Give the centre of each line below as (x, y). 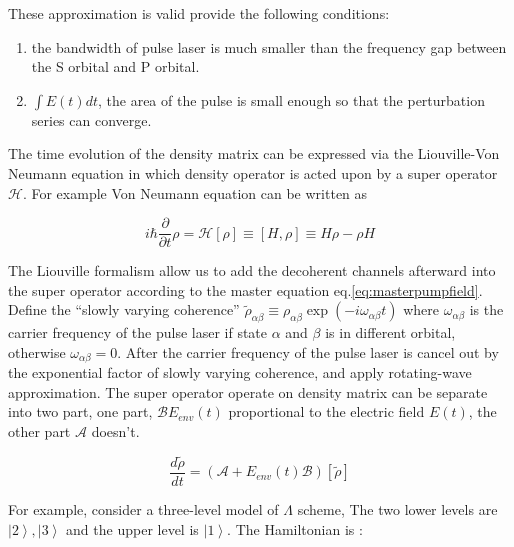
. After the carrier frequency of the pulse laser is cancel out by (308, 351)
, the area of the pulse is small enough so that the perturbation (291, 99)
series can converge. (91, 119)
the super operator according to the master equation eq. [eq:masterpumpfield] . (245, 289)
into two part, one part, (80, 411)
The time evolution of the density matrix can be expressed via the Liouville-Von (254, 153)
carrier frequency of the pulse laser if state (138, 332)
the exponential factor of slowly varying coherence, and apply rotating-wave (240, 372)
